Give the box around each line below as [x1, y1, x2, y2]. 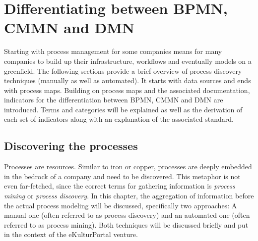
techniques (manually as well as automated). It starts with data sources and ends [4, 75, 251, 86]
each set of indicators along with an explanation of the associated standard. [4, 114, 234, 124]
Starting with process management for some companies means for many [4, 46, 222, 56]
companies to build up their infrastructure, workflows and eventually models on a [4, 55, 252, 66]
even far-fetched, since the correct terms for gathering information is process [4, 181, 235, 191]
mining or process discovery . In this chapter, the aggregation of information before [4, 191, 254, 201]
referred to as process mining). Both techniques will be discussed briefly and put [4, 219, 249, 230]
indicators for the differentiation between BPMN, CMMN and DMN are [4, 95, 223, 105]
